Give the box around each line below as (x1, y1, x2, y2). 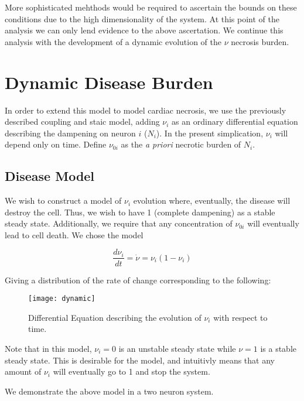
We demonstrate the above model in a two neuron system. (5, 385, 214, 397)
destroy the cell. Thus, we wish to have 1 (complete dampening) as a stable (5, 205, 275, 218)
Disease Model (5, 167, 95, 185)
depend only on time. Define (5, 138, 107, 150)
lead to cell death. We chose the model (5, 228, 144, 241)
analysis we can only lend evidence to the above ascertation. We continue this (5, 24, 283, 36)
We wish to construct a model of (5, 194, 122, 207)
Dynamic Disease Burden (5, 70, 213, 94)
